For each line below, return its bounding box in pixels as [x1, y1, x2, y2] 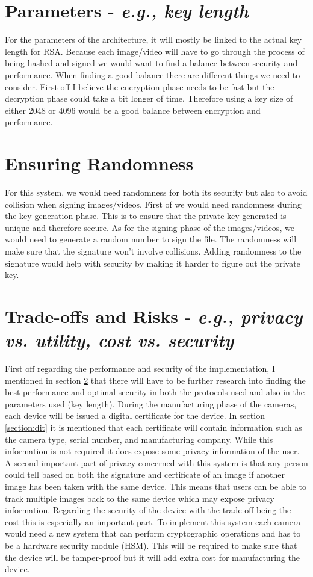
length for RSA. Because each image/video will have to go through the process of [5, 45, 305, 57]
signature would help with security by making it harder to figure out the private [5, 256, 300, 269]
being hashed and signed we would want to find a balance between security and [5, 57, 298, 69]
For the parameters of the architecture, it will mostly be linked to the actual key [5, 33, 302, 46]
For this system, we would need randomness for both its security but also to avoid [5, 186, 308, 198]
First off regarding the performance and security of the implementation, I [5, 362, 275, 375]
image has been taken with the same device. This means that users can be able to [5, 480, 306, 492]
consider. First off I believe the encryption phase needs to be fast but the [5, 80, 274, 93]
